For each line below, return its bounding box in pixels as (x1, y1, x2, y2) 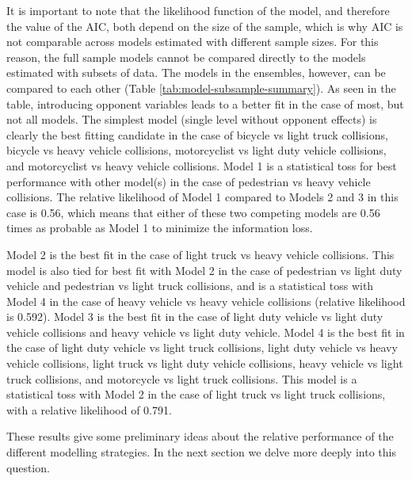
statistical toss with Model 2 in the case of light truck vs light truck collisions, (6, 386, 386, 403)
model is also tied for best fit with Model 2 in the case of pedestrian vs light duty (6, 261, 402, 278)
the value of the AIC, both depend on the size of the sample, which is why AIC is (6, 17, 403, 34)
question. (6, 459, 50, 475)
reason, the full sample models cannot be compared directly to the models (6, 48, 366, 65)
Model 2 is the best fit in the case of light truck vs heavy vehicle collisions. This (6, 246, 395, 262)
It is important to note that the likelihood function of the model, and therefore (6, 2, 390, 18)
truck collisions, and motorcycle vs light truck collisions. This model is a (6, 370, 357, 387)
